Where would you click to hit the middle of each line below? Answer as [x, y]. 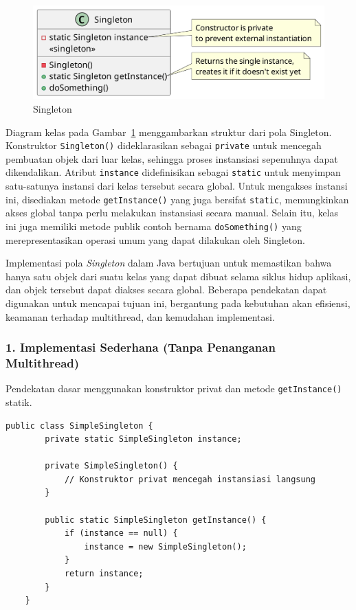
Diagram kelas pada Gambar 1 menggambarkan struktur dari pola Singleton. [169, 132]
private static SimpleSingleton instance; [143, 439]
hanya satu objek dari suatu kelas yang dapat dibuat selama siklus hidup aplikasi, [178, 276]
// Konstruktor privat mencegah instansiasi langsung [190, 479]
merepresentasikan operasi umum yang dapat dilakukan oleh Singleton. [155, 239]
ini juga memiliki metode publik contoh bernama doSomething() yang [154, 226]
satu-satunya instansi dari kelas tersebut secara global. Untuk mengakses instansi [177, 186]
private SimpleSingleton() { [111, 466]
